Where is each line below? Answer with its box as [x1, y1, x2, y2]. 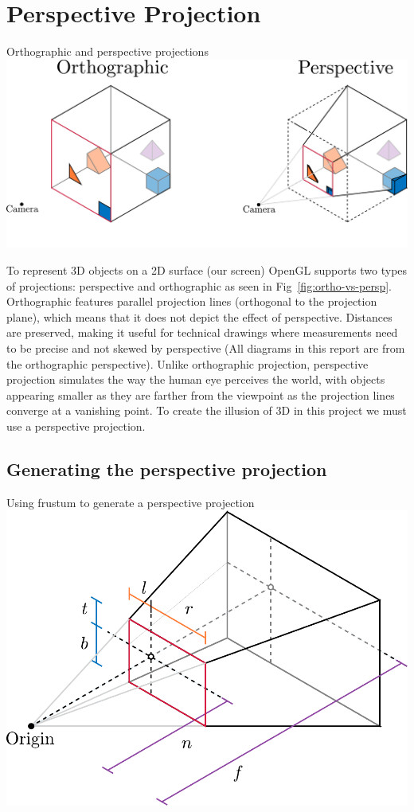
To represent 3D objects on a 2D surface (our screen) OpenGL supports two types [6, 262, 408, 279]
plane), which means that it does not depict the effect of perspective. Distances [6, 308, 393, 325]
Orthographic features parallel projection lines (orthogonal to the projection [6, 293, 377, 310]
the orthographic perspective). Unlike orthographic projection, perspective [6, 355, 369, 372]
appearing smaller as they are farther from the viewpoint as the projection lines [6, 386, 395, 403]
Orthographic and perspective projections [6, 43, 209, 60]
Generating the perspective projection [6, 456, 327, 481]
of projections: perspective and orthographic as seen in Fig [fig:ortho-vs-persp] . [6, 277, 392, 294]
